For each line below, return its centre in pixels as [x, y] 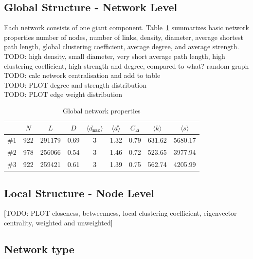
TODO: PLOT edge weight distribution [63, 94]
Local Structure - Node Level [79, 193]
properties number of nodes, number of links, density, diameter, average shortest [124, 37]
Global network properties [101, 110]
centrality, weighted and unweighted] [58, 222]
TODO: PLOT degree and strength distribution [75, 84]
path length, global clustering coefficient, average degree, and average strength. [122, 46]
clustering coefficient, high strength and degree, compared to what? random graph [126, 65]
